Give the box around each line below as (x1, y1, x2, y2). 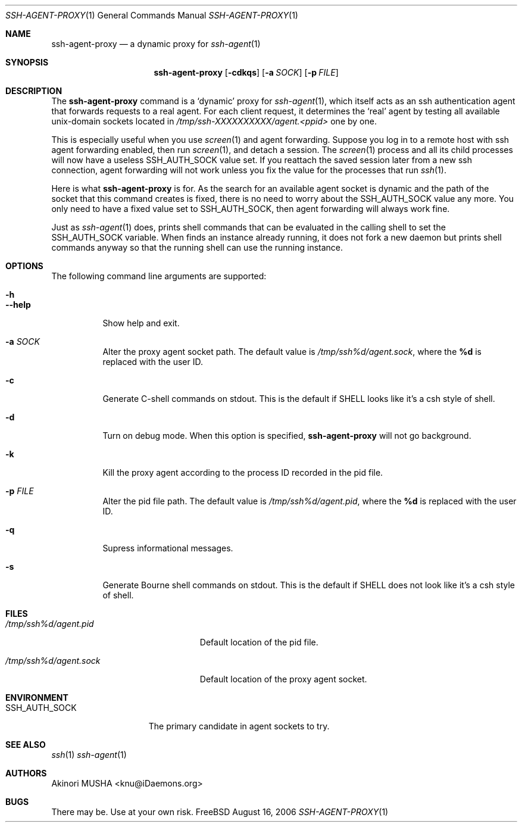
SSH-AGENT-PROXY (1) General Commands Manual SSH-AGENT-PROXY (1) (5, 10, 298, 20)
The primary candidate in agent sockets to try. (148, 721, 330, 731)
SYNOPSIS (5, 57, 49, 67)
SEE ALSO (5, 739, 46, 750)
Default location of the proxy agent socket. (199, 674, 367, 684)
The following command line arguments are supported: (51, 271, 267, 281)
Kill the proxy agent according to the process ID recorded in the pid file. (102, 467, 383, 478)
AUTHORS (5, 768, 47, 778)
